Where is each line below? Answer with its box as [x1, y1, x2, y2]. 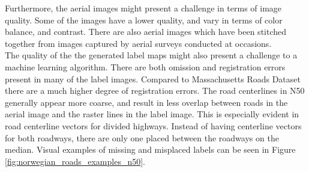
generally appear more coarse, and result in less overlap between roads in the [5, 96, 288, 108]
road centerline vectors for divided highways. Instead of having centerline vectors [5, 119, 302, 132]
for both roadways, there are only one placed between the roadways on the [5, 131, 279, 144]
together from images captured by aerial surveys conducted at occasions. [5, 37, 272, 49]
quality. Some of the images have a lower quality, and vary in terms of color [5, 13, 283, 26]
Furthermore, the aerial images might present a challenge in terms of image [5, 2, 282, 14]
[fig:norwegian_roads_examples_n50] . [5, 155, 145, 167]
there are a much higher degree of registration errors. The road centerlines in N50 [5, 84, 305, 97]
